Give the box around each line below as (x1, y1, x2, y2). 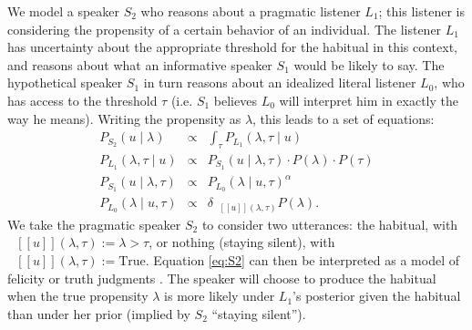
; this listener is (378, 2, 465, 20)
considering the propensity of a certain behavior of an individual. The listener (7, 19, 442, 38)
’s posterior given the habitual (292, 286, 461, 305)
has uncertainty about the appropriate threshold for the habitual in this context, (7, 37, 458, 57)
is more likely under (164, 286, 275, 305)
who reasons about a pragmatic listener (140, 2, 361, 20)
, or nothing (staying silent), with (149, 232, 335, 252)
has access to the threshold (7, 90, 158, 109)
